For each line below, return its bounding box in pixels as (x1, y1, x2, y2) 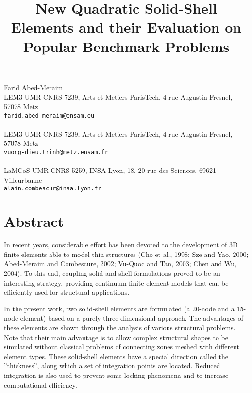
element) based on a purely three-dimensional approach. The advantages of (20, 313, 244, 323)
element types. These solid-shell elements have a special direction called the (4, 351, 229, 361)
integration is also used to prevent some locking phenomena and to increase (4, 370, 229, 380)
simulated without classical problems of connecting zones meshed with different (4, 342, 240, 352)
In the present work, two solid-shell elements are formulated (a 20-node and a (4, 303, 235, 313)
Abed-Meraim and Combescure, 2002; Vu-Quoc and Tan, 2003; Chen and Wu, (4, 258, 236, 269)
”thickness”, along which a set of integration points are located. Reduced (4, 360, 220, 371)
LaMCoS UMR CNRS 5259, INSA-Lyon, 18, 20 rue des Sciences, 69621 (4, 165, 216, 175)
